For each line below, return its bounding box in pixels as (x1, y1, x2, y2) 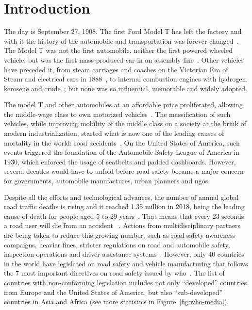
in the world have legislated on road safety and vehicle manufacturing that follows (4, 258, 248, 268)
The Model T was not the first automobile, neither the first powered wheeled (4, 45, 233, 55)
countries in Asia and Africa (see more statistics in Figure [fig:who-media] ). (4, 296, 229, 307)
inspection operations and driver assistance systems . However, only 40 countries (4, 249, 244, 259)
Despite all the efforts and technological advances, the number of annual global (4, 192, 239, 202)
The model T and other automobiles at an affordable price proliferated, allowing (4, 99, 243, 110)
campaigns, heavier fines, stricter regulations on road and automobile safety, (4, 239, 230, 249)
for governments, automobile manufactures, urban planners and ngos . (4, 176, 210, 186)
